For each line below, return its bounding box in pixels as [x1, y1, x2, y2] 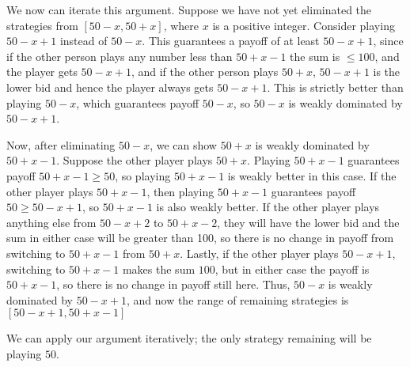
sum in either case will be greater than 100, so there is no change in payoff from [6, 229, 394, 246]
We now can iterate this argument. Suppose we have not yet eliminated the [6, 2, 372, 17]
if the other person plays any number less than [6, 47, 233, 64]
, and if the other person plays [131, 63, 279, 80]
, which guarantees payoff [76, 94, 199, 111]
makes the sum [122, 260, 196, 277]
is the [373, 63, 401, 80]
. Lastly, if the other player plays [180, 244, 339, 261]
